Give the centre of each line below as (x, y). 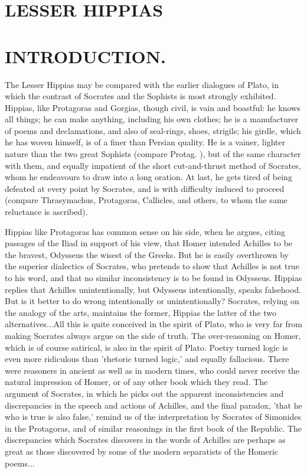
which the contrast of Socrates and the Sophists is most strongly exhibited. (141, 96)
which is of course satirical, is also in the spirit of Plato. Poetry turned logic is (146, 347)
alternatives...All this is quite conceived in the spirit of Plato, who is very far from (154, 324)
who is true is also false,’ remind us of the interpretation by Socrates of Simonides (153, 417)
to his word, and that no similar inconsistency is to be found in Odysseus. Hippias (153, 278)
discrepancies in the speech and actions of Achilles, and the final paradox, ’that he (153, 405)
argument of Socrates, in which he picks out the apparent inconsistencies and (144, 393)
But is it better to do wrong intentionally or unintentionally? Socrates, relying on (152, 301)
